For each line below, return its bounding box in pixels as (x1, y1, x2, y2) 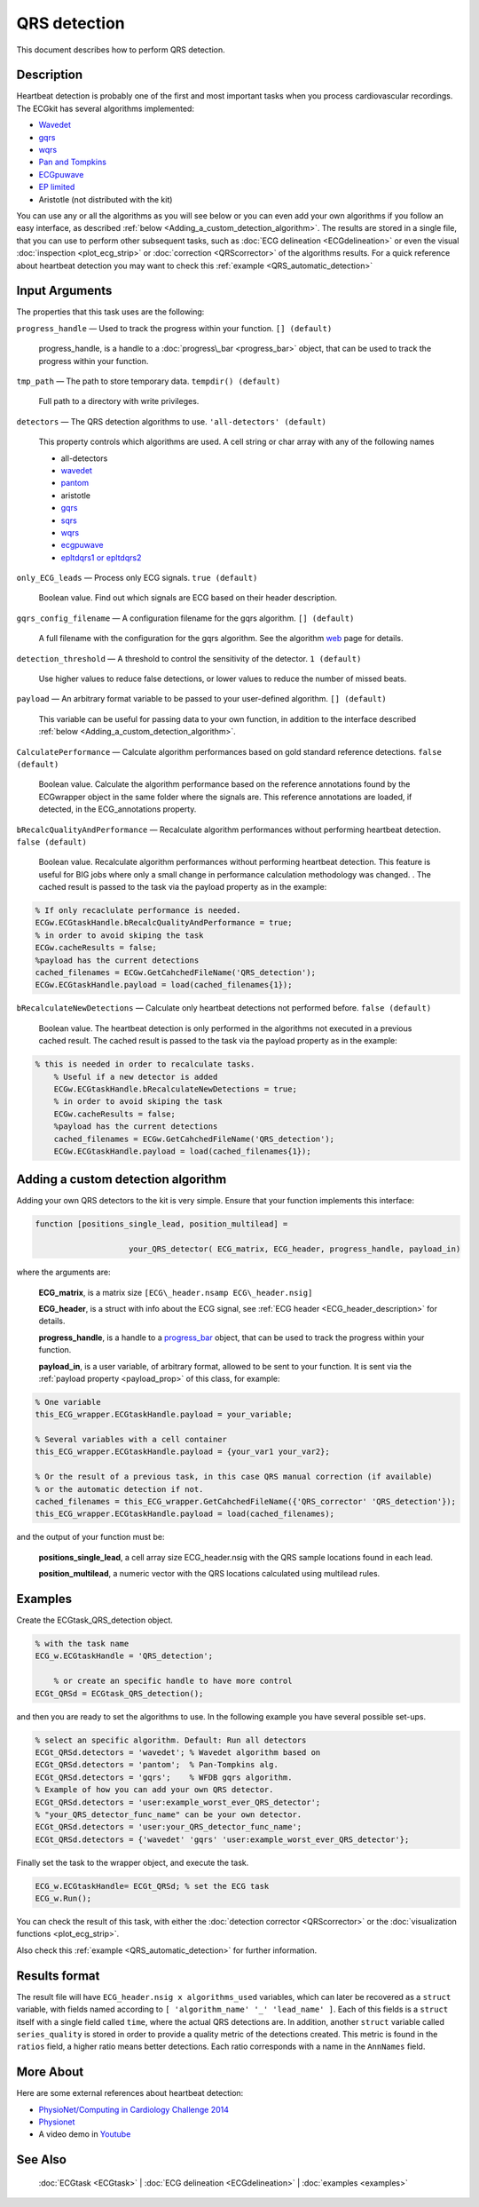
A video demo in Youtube (38, 2129, 131, 2140)
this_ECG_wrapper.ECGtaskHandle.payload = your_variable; (35, 1409, 293, 1420)
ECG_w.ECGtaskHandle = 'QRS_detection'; (35, 1651, 213, 1661)
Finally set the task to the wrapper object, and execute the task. (16, 1857, 249, 1868)
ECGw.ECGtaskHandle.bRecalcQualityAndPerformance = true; (35, 917, 293, 928)
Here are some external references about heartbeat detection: (16, 2088, 244, 2099)
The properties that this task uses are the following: (16, 306, 205, 317)
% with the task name (35, 1639, 130, 1649)
